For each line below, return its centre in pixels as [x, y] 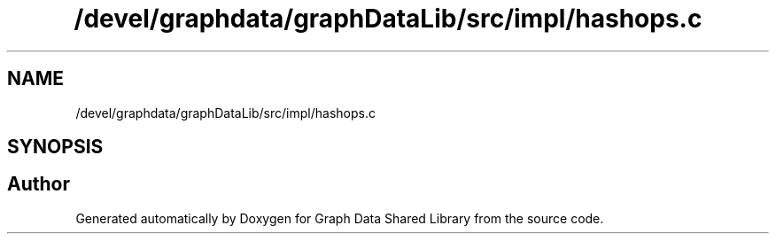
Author [39, 184]
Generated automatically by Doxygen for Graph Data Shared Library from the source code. [340, 218]
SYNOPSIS [55, 147]
